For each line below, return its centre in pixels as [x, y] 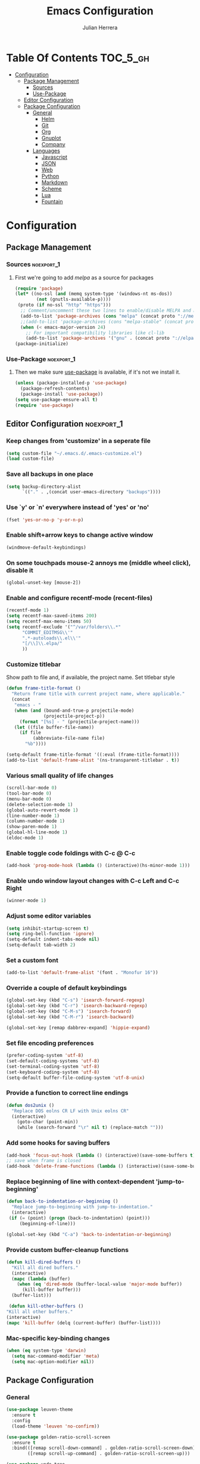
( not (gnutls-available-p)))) [74, 300]
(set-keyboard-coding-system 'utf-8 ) [53, 1072]
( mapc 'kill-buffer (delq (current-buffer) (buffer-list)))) [84, 1323]
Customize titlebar [34, 665]
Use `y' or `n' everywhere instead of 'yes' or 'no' [78, 508]
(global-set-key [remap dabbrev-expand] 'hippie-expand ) [78, 1028]
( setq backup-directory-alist [44, 487]
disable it [20, 570]
